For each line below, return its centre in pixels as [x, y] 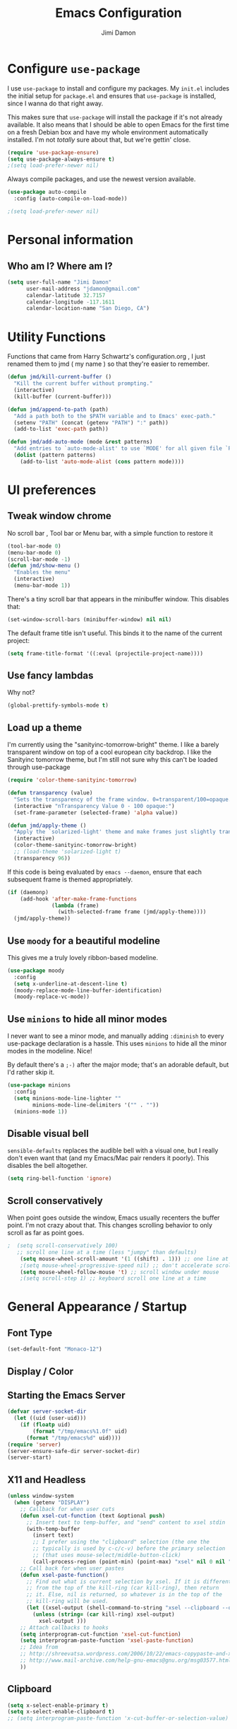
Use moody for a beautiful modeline [84, 941]
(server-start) [30, 1458]
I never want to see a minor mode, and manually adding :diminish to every [116, 1036]
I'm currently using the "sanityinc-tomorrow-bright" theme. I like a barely [113, 745]
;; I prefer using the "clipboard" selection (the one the [121, 1542]
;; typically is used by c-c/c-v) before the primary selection [129, 1549]
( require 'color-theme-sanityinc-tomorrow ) [72, 780]
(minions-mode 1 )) [41, 1111]
